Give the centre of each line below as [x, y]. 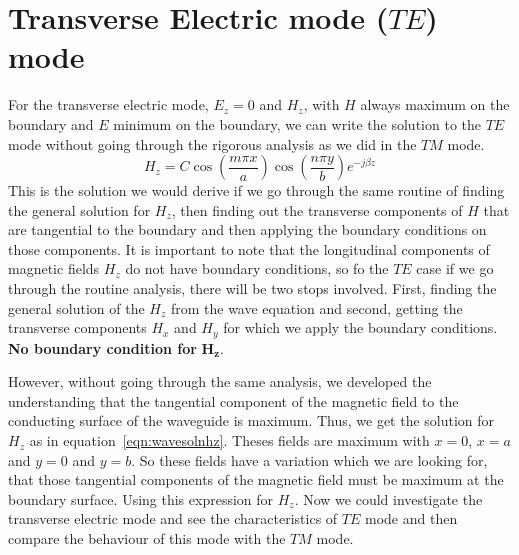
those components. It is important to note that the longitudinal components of [249, 248]
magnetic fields [54, 268]
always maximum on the [435, 104]
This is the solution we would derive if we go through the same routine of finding [256, 190]
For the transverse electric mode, [108, 104]
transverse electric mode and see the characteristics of [173, 518]
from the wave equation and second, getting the [316, 307]
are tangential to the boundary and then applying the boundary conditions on [247, 229]
